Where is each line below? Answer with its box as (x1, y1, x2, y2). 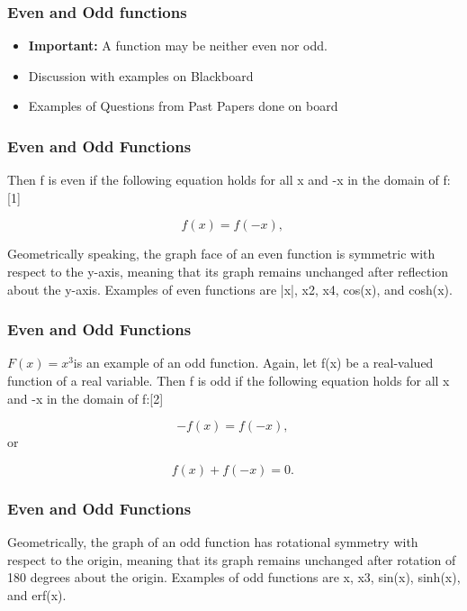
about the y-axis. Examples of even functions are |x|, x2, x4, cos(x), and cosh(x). (7, 279, 453, 298)
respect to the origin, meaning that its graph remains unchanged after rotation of (7, 550, 456, 569)
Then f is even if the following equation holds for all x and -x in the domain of (7, 170, 439, 189)
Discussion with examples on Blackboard (28, 66, 254, 85)
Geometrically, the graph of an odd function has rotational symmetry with (7, 533, 418, 551)
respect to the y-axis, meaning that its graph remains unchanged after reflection (7, 262, 449, 280)
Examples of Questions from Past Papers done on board (28, 96, 338, 115)
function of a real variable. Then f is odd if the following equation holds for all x (7, 371, 450, 389)
